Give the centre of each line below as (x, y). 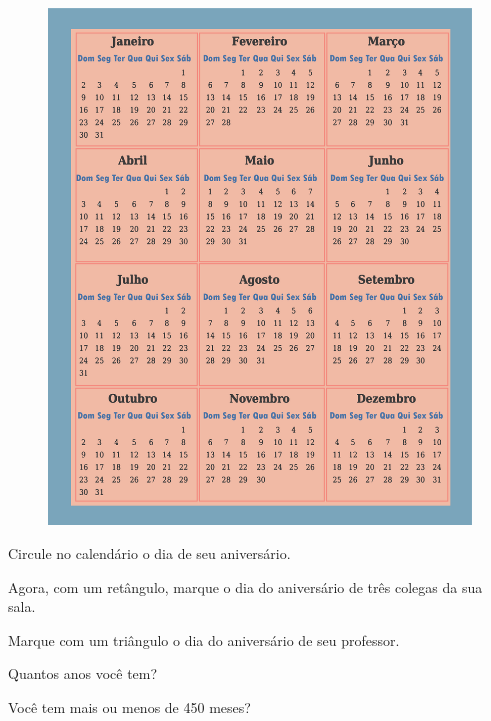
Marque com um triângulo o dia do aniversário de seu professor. (204, 639)
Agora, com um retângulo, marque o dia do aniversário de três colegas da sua (245, 586)
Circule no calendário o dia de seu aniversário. (149, 553)
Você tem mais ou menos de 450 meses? (129, 707)
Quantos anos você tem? (83, 673)
